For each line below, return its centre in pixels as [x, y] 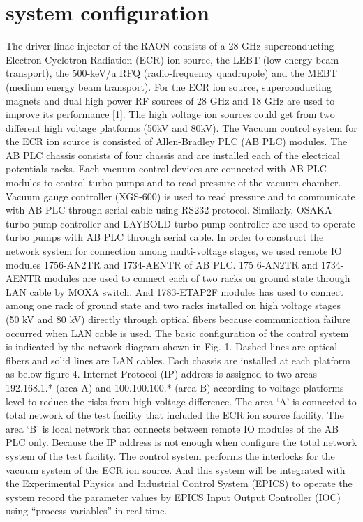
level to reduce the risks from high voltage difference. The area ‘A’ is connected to [181, 401]
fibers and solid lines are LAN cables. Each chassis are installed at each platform [178, 360]
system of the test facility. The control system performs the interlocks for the [170, 455]
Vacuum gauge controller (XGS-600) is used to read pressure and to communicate [180, 196]
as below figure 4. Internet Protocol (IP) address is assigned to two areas [161, 374]
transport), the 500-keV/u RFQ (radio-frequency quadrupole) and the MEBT [171, 73]
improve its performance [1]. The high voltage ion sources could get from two [170, 114]
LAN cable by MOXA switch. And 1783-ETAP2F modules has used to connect [175, 291]
